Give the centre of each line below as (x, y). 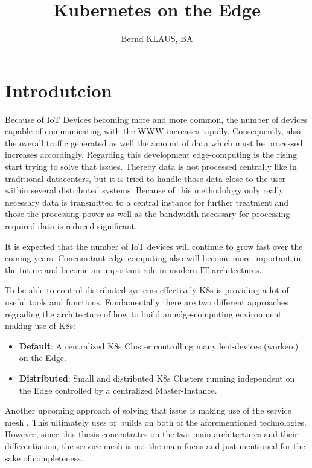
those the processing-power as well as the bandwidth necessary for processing (148, 214)
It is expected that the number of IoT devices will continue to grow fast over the (154, 246)
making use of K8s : (40, 326)
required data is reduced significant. (71, 226)
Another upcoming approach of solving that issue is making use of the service (148, 410)
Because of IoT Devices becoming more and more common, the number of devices (156, 119)
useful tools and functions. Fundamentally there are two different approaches (147, 301)
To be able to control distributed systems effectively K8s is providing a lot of (147, 290)
